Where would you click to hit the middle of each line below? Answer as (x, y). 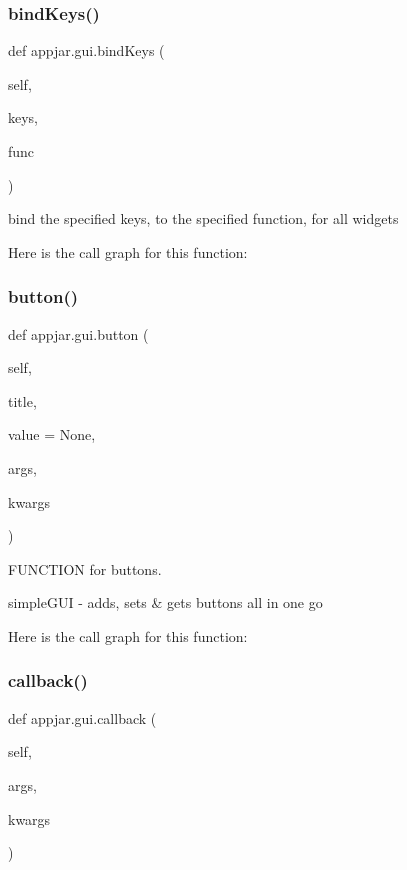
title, (22, 400)
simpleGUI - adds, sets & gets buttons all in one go (165, 602)
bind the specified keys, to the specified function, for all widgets (203, 218)
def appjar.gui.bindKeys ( (86, 50)
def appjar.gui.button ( (78, 333)
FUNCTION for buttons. (85, 568)
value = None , (52, 434)
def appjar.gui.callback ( (82, 717)
